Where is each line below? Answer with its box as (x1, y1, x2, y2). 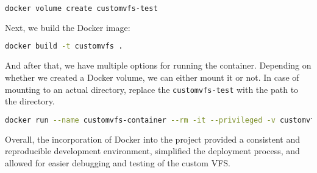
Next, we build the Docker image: (5, 21, 130, 33)
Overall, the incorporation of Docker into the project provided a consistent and (5, 132, 301, 145)
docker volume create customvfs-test (5, 4, 158, 13)
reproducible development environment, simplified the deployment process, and (5, 144, 300, 157)
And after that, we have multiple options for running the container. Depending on (5, 59, 312, 72)
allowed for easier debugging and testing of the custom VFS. (5, 156, 230, 169)
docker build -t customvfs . (5, 42, 123, 51)
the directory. (5, 95, 55, 107)
